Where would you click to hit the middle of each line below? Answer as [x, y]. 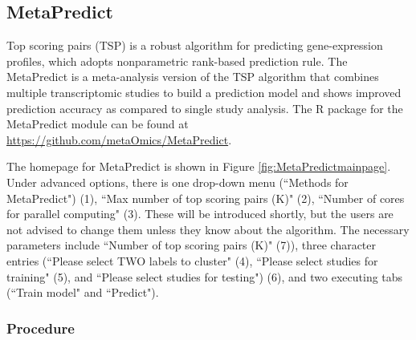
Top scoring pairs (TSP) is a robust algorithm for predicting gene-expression [195, 45]
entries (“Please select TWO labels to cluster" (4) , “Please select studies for [192, 260]
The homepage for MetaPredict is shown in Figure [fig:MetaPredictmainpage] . [199, 166]
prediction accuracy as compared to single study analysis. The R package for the [205, 108]
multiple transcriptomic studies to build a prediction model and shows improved [204, 92]
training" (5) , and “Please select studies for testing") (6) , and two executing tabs [205, 276]
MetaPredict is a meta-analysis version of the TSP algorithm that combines [193, 77]
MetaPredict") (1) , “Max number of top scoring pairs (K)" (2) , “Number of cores [206, 198]
